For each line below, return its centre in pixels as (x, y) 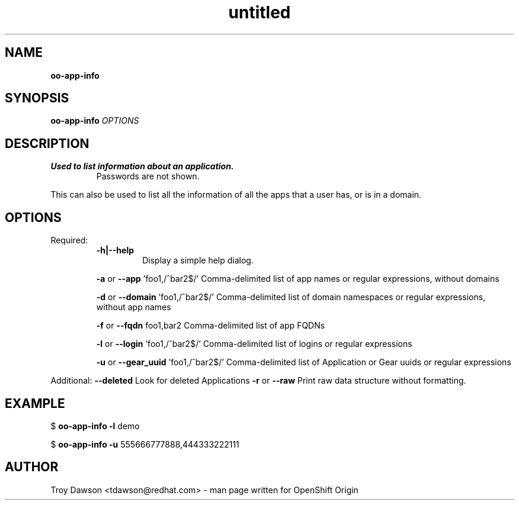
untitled (259, 12)
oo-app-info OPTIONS (95, 121)
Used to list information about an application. (142, 166)
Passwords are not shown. (148, 176)
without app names (134, 307)
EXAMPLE (35, 403)
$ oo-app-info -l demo (95, 426)
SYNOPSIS (37, 98)
